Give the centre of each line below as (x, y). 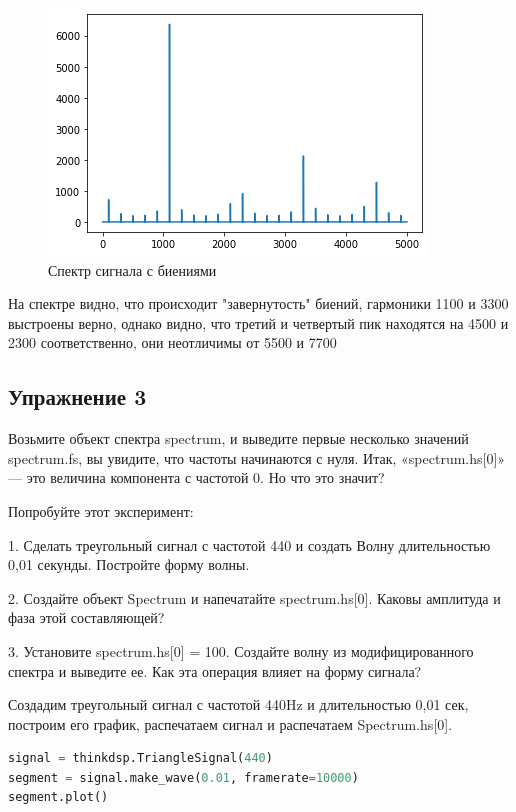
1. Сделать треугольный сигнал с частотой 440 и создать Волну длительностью (249, 544)
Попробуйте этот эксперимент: (101, 510)
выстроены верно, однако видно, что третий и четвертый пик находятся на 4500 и (258, 322)
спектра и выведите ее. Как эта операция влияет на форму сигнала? (215, 670)
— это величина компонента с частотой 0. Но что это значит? (196, 477)
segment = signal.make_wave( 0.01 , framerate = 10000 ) (183, 777)
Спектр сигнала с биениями (132, 269)
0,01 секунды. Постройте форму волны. (129, 564)
